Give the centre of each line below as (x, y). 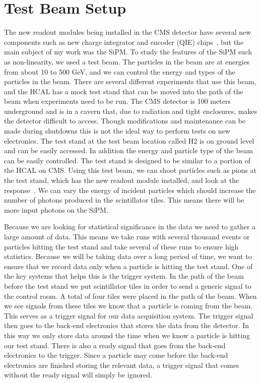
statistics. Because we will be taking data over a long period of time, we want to (128, 256)
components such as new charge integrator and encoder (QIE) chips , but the (124, 42)
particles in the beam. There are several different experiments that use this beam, (130, 81)
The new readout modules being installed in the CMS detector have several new (128, 32)
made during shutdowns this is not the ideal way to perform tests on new (117, 131)
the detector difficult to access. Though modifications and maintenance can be (125, 121)
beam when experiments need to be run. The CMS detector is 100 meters (117, 101)
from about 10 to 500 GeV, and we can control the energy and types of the (120, 71)
